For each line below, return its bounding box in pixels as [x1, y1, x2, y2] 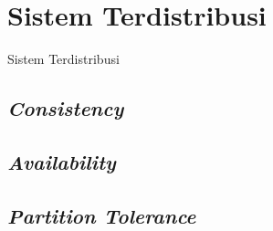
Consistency [7, 94, 124, 122]
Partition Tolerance [7, 201, 196, 229]
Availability [7, 147, 116, 175]
